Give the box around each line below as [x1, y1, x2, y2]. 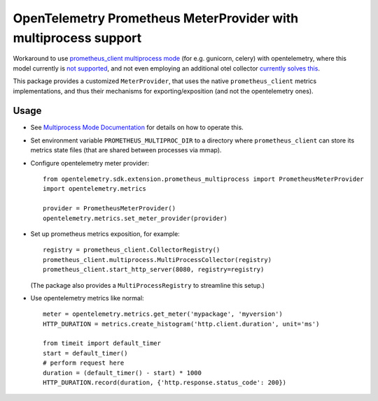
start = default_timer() [43, 349, 128, 357]
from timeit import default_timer [43, 340, 161, 347]
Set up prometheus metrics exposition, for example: [30, 229, 180, 238]
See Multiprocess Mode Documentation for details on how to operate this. [30, 123, 244, 132]
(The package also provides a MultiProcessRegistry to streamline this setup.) [30, 281, 265, 289]
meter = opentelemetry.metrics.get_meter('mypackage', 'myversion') [43, 310, 283, 318]
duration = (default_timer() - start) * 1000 [43, 369, 202, 377]
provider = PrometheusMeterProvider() [43, 205, 176, 212]
